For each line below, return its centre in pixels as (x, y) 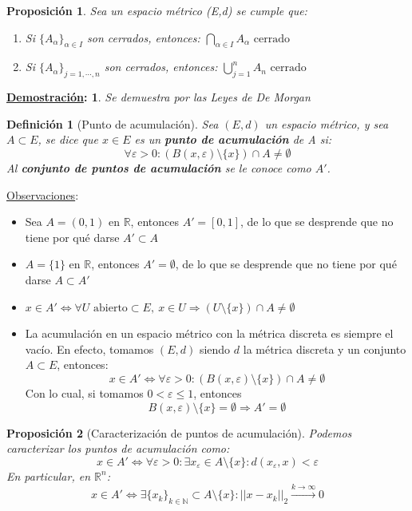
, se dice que (68, 139)
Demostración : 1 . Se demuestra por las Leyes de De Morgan (158, 97)
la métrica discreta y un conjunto (325, 349)
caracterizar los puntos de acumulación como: (118, 448)
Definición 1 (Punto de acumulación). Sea (113, 123)
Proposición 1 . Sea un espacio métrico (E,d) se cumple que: (157, 10)
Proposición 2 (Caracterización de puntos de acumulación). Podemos (179, 432)
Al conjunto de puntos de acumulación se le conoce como (159, 167)
